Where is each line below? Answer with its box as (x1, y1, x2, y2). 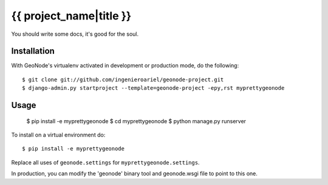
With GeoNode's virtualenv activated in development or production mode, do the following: (11, 62, 239, 69)
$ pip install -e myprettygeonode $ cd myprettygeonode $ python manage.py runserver (26, 117, 246, 124)
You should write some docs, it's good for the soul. (11, 30, 139, 38)
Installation (11, 46, 55, 56)
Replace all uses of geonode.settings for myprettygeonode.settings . (11, 158, 200, 166)
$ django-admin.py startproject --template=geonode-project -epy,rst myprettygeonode (22, 85, 285, 92)
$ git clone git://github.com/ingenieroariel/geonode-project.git (22, 76, 224, 83)
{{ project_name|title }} (11, 9, 132, 22)
